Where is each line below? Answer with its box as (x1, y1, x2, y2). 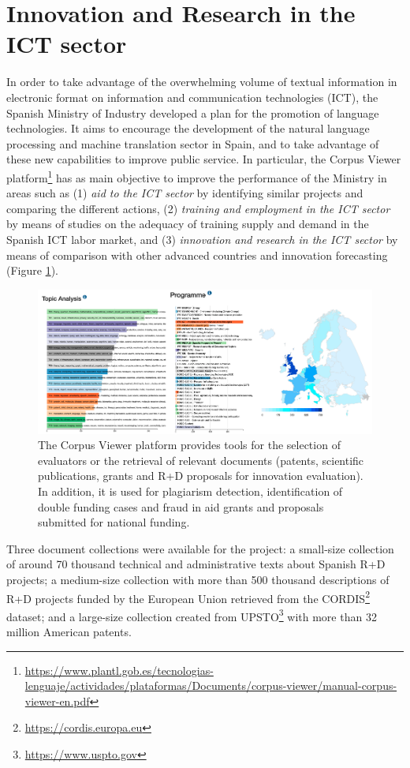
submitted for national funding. (38, 514, 190, 530)
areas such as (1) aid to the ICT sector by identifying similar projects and (6, 185, 363, 201)
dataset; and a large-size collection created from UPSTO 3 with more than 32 (6, 605, 377, 624)
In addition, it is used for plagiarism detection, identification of (38, 483, 343, 500)
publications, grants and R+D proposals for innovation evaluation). (38, 467, 363, 484)
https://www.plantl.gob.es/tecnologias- (24, 661, 214, 678)
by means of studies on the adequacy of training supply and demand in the (6, 215, 369, 232)
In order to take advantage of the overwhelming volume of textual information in (6, 73, 397, 90)
